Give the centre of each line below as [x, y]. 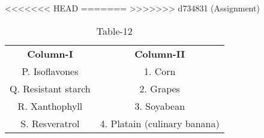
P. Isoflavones [50, 71]
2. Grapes [160, 88]
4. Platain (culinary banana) [160, 123]
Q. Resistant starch [50, 88]
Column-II [160, 53]
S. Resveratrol [50, 123]
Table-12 [114, 31]
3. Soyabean [160, 106]
